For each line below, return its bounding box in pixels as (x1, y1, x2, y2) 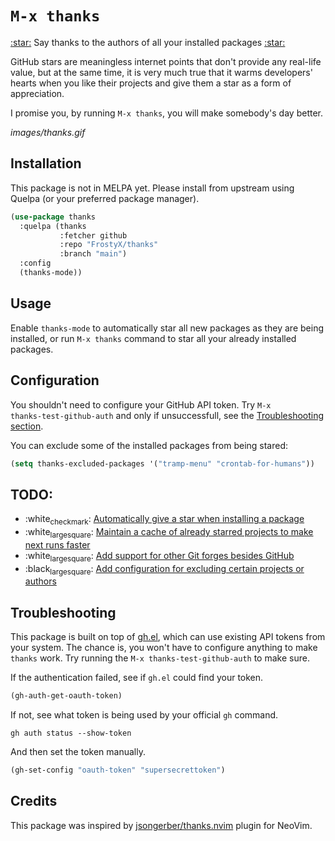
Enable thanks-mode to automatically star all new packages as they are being (10, 322, 324, 334)
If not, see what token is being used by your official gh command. (10, 709, 279, 721)
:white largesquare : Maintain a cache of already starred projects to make (24, 525, 314, 540)
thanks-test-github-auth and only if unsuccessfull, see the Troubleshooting (10, 409, 325, 421)
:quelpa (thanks (19, 221, 87, 231)
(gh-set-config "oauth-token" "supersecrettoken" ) (10, 765, 226, 776)
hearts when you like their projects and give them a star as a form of (10, 77, 292, 89)
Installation (10, 155, 82, 172)
